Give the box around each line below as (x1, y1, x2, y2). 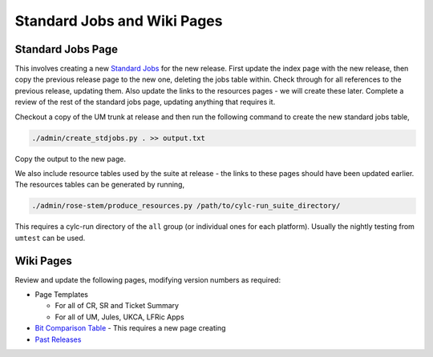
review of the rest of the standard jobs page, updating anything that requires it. (14, 97, 276, 107)
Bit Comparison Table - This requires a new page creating (34, 323, 226, 333)
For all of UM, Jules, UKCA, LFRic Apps (55, 312, 184, 322)
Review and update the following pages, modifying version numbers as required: (14, 275, 281, 284)
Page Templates (34, 290, 88, 299)
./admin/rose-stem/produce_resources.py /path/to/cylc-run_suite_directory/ (31, 201, 341, 211)
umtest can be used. (14, 233, 86, 243)
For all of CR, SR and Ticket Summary (55, 301, 180, 311)
